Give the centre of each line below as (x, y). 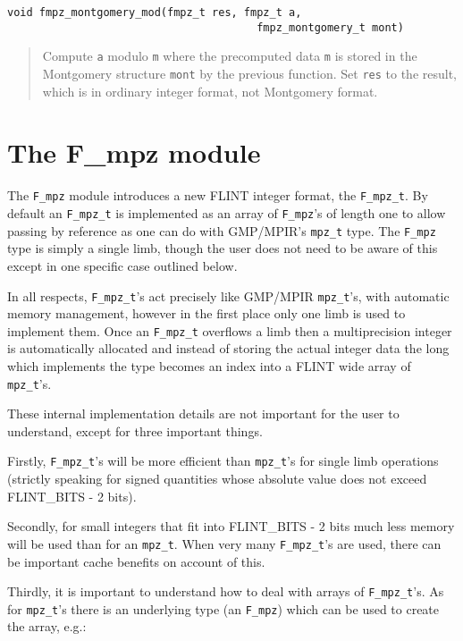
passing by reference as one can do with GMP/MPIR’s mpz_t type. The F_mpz (222, 230)
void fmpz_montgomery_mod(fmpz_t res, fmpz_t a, (155, 13)
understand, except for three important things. (135, 430)
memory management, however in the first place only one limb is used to (206, 313)
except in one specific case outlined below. (122, 265)
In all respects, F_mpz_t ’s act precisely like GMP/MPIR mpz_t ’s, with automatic (228, 295)
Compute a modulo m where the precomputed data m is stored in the (230, 56)
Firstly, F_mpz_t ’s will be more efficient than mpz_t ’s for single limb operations (223, 461)
